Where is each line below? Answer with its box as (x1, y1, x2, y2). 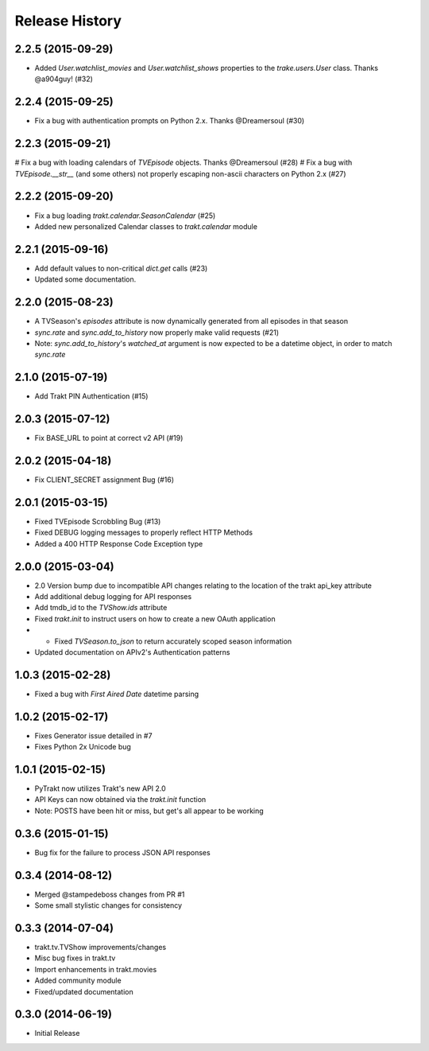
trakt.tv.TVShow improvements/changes (34, 942, 167, 952)
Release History (14, 12, 122, 29)
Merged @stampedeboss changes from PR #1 (34, 889, 185, 899)
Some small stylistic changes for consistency (34, 901, 183, 910)
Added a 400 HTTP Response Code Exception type (34, 539, 203, 548)
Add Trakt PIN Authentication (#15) (34, 391, 149, 401)
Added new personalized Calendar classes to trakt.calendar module (34, 221, 258, 231)
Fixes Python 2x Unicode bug (34, 742, 131, 752)
